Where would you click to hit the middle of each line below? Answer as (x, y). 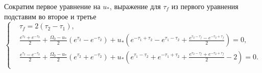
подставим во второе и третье (50, 16)
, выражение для (135, 6)
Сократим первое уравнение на (52, 6)
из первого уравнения (205, 6)
